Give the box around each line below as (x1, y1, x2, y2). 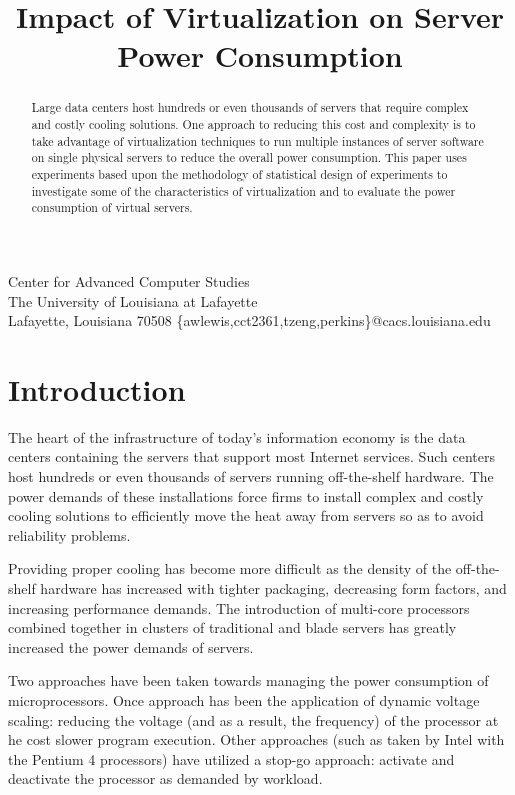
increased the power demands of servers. (8, 636, 254, 657)
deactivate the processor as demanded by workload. (8, 768, 323, 789)
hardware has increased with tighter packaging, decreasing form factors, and (40, 578, 507, 599)
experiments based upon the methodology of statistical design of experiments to (31, 165, 448, 182)
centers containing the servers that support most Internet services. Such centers (8, 446, 495, 467)
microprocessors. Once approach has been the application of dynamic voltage (8, 689, 480, 710)
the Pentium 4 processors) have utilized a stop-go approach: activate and (8, 748, 455, 769)
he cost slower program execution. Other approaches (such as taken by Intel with (8, 729, 505, 750)
